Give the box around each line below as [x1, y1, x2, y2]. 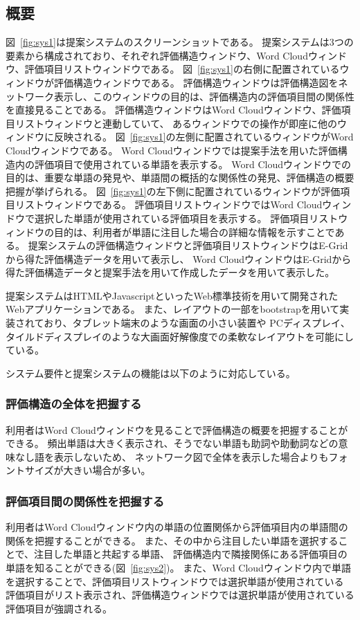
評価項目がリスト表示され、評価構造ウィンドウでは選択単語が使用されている [6, 587, 354, 602]
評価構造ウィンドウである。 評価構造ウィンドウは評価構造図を [53, 75, 339, 89]
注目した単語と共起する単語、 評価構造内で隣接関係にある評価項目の [34, 547, 348, 561]
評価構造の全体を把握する [6, 395, 142, 412]
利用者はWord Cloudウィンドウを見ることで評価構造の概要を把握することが [6, 422, 348, 437]
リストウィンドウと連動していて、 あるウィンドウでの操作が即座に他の [15, 116, 338, 130]
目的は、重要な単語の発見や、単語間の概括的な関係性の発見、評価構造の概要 [6, 170, 354, 185]
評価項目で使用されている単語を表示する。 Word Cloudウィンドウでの [34, 156, 351, 171]
